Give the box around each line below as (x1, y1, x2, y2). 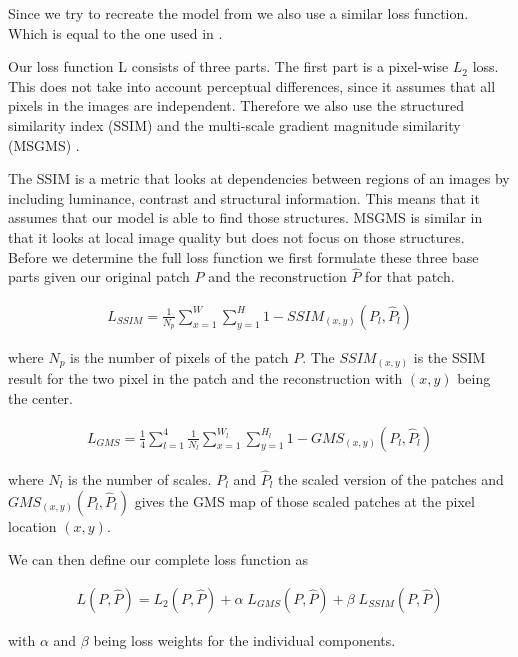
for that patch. (365, 266, 455, 287)
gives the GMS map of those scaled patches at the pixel (134, 490, 475, 511)
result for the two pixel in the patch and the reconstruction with (8, 368, 403, 389)
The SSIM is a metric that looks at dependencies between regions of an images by (8, 168, 510, 189)
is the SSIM (413, 346, 486, 367)
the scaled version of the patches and (278, 468, 504, 489)
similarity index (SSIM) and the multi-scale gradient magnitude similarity (8, 114, 461, 135)
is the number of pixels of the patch (70, 346, 289, 367)
